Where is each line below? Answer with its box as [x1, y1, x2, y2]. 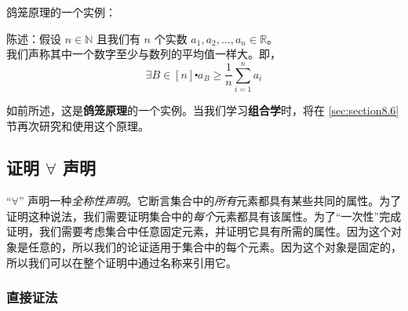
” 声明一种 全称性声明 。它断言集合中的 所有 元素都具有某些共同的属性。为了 [18, 192, 402, 209]
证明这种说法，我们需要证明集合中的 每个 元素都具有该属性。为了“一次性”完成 [6, 207, 402, 224]
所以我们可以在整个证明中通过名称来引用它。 [6, 254, 237, 270]
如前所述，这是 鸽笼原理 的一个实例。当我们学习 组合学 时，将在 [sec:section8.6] [6, 101, 399, 118]
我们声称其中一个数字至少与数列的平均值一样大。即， [6, 46, 281, 62]
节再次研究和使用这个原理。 [6, 117, 149, 134]
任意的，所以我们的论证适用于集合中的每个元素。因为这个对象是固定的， [27, 239, 402, 255]
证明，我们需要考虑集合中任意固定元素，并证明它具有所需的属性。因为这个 [6, 223, 391, 240]
